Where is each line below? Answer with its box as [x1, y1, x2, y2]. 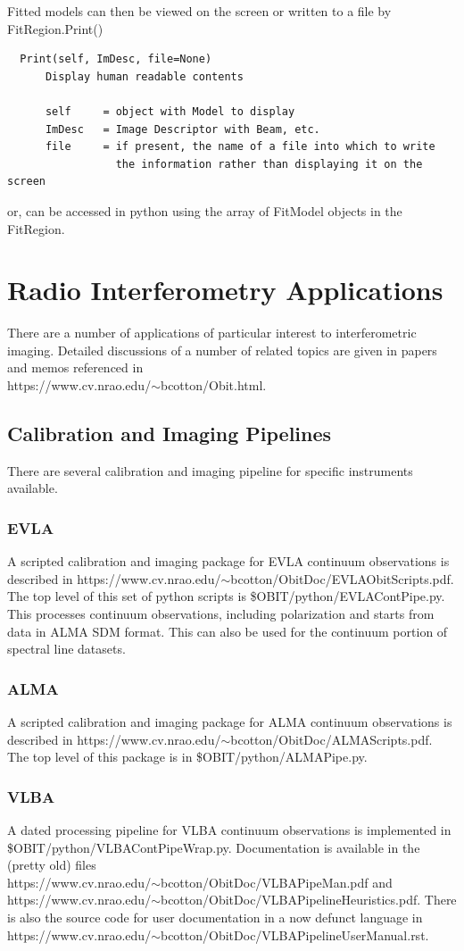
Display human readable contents [45, 70, 244, 83]
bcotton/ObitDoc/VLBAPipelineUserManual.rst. [160, 925, 429, 944]
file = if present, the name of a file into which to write [45, 140, 435, 154]
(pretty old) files [7, 855, 96, 874]
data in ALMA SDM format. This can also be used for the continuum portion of [7, 621, 448, 640]
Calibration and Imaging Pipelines [7, 420, 332, 447]
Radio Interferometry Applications [7, 271, 443, 308]
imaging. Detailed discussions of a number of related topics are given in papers [7, 340, 437, 359]
